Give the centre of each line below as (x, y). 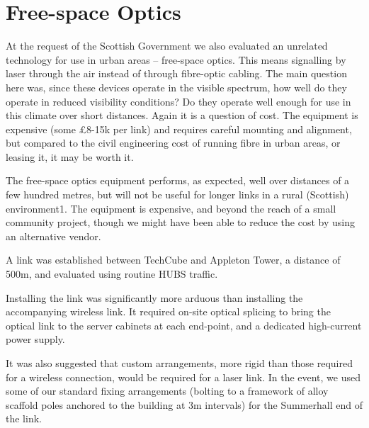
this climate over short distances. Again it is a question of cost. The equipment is (182, 115)
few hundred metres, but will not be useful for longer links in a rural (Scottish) (177, 195)
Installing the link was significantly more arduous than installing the (154, 297)
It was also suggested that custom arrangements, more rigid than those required (179, 363)
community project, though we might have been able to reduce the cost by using (180, 222)
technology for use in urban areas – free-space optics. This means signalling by (176, 59)
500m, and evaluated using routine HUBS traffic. (112, 274)
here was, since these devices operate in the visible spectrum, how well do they (176, 87)
